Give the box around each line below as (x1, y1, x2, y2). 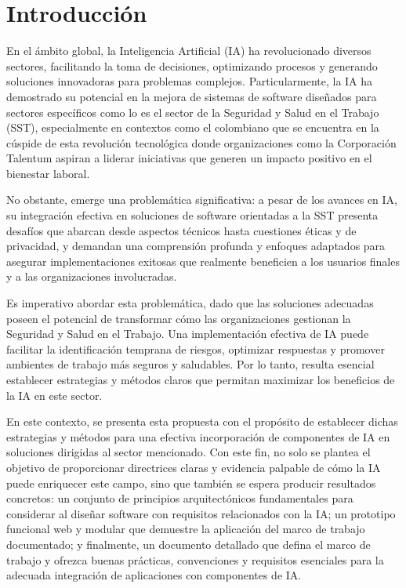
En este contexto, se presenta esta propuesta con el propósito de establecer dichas (6, 413, 398, 430)
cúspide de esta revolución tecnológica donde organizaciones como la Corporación (6, 134, 397, 151)
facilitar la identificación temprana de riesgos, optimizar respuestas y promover (6, 340, 385, 357)
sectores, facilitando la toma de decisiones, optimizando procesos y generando (6, 57, 378, 74)
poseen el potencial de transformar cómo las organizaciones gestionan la (6, 310, 351, 326)
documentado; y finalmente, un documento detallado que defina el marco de (6, 535, 371, 552)
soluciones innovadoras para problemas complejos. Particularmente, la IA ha (6, 73, 373, 89)
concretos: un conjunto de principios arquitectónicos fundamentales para (6, 490, 353, 506)
